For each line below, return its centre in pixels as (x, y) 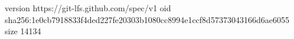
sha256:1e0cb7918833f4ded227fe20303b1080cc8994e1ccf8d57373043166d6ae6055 (147, 19)
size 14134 (23, 31)
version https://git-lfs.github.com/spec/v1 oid (88, 8)
